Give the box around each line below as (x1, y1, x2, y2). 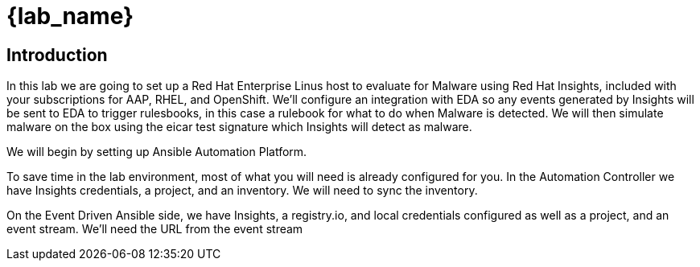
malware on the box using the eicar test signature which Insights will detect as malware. (6, 120, 472, 134)
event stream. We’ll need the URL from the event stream (6, 222, 303, 236)
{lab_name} (6, 2, 134, 30)
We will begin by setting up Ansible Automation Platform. (6, 145, 307, 159)
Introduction (6, 44, 108, 65)
